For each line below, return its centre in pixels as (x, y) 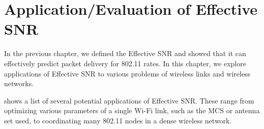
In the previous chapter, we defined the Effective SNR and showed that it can (125, 53)
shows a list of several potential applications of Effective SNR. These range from (129, 100)
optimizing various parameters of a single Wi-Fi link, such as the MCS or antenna (132, 110)
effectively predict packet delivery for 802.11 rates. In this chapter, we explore (125, 63)
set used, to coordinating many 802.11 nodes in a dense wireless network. (118, 120)
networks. (19, 83)
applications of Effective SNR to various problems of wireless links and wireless (127, 73)
